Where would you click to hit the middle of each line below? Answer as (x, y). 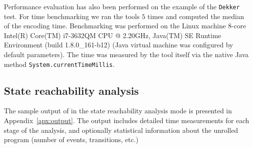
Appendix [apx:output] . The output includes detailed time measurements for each (127, 120)
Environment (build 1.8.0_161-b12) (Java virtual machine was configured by (119, 45)
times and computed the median (196, 16)
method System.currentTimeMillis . (59, 64)
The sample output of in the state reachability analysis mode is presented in (118, 111)
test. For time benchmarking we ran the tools (72, 16)
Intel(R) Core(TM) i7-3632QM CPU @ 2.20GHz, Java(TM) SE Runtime (113, 35)
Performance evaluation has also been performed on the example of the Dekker (122, 6)
